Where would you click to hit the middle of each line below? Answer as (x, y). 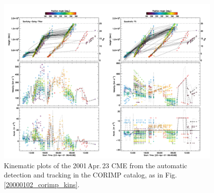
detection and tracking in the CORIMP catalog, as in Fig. (90, 175)
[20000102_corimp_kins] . (42, 184)
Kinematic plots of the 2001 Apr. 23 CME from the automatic (96, 165)
